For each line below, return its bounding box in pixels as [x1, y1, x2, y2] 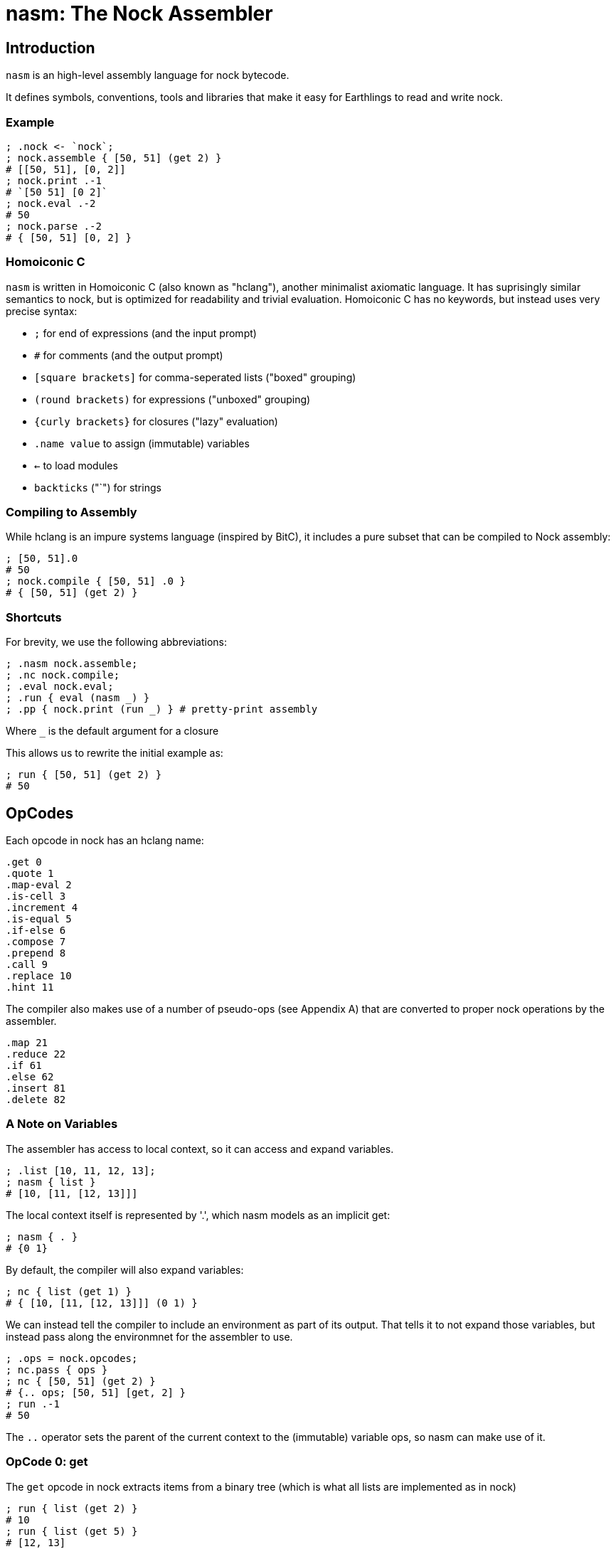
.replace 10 [6, 970, 72, 982]
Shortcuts [6, 610, 62, 624]
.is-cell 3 [6, 890, 66, 903]
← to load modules [34, 459, 118, 472]
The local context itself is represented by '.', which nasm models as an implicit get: [6, 1208, 391, 1221]
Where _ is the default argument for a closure [6, 725, 219, 738]
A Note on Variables [6, 1117, 118, 1132]
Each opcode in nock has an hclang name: [6, 834, 204, 847]
